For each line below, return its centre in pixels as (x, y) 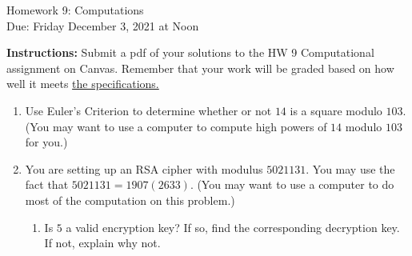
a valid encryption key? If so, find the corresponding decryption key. (233, 227)
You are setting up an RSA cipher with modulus (144, 168)
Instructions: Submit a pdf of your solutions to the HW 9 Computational (190, 52)
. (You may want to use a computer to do (292, 184)
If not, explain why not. (102, 243)
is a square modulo (336, 110)
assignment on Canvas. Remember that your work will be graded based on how (200, 68)
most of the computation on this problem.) (130, 200)
